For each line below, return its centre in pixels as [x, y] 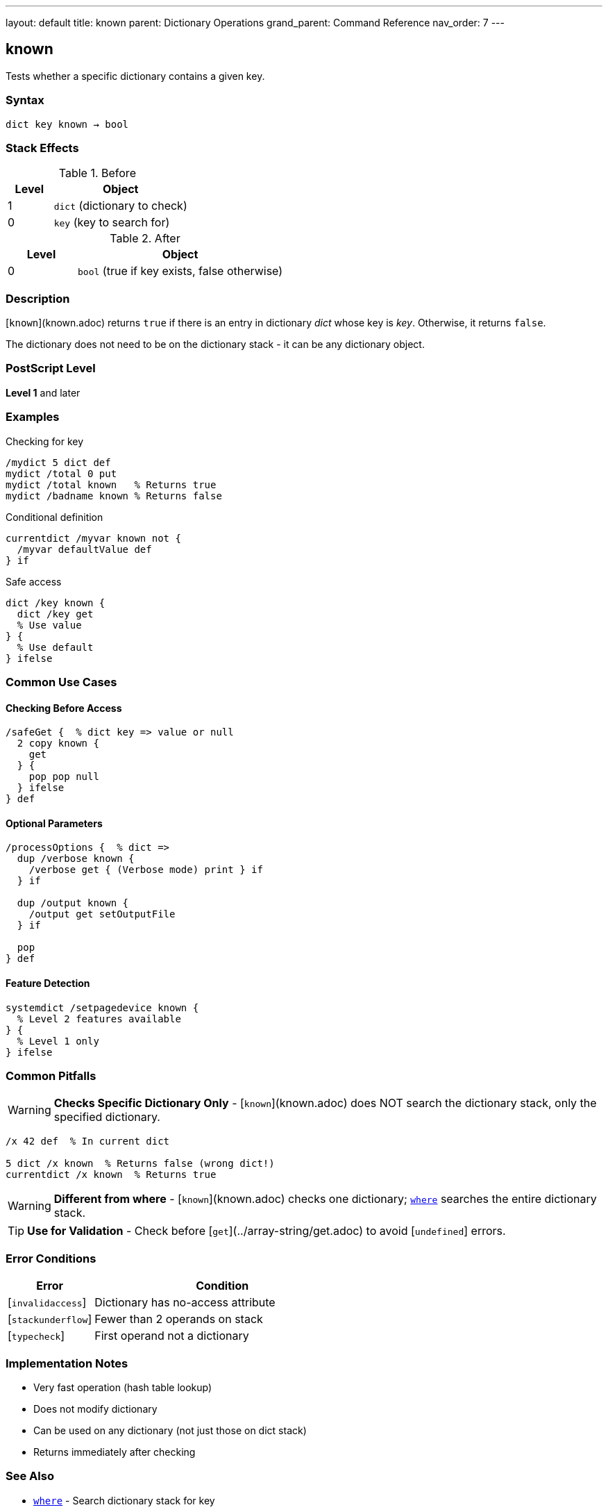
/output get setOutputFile [102, 914]
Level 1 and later [43, 392]
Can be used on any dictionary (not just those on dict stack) [170, 1430]
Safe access [34, 581]
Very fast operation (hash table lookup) [123, 1387]
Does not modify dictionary [95, 1409]
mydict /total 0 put [61, 473]
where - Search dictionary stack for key [124, 1500]
